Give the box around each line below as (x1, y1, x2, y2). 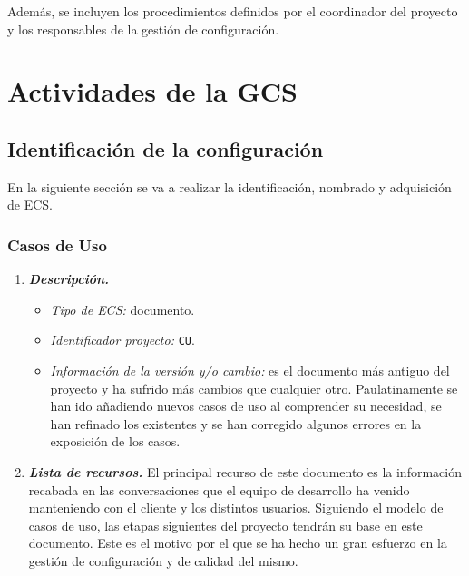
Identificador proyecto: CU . (50, 330, 195, 349)
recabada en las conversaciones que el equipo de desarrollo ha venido (28, 480, 410, 499)
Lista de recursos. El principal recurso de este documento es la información (28, 462, 462, 481)
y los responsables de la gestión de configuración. (7, 19, 279, 38)
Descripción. (28, 269, 110, 288)
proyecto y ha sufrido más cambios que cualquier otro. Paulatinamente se (50, 378, 458, 397)
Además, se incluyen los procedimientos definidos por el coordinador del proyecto (7, 2, 458, 20)
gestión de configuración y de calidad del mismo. (28, 551, 298, 570)
